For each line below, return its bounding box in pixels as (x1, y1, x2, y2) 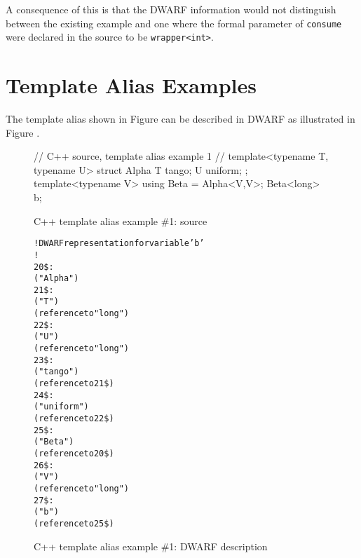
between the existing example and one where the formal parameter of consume (6, 15, 342, 30)
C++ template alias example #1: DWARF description (34, 538, 268, 553)
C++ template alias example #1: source (34, 213, 207, 228)
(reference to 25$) (34, 518, 114, 529)
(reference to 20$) (34, 449, 114, 458)
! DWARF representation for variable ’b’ (34, 238, 205, 249)
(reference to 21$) (34, 379, 114, 389)
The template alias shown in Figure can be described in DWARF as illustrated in (6, 111, 355, 126)
